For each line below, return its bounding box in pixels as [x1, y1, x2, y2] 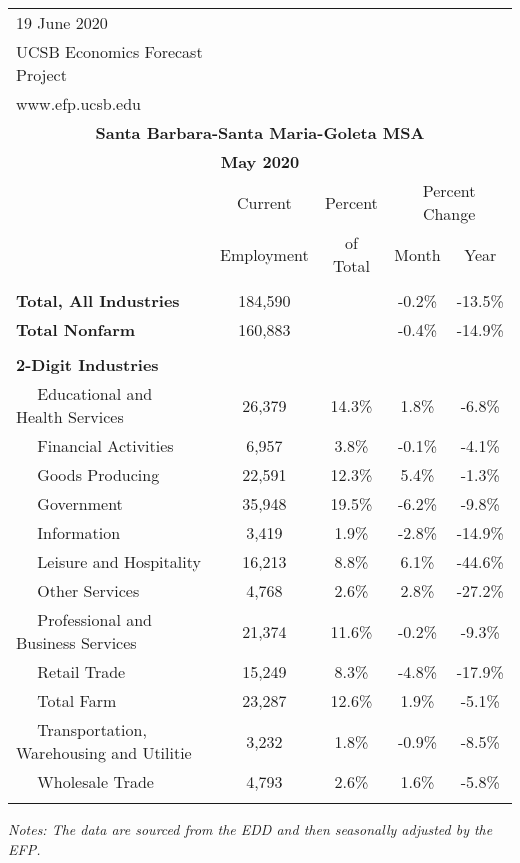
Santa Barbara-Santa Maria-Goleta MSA [95, 121, 425, 144]
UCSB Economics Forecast [16, 40, 203, 63]
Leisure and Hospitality [37, 550, 201, 573]
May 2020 [220, 150, 300, 173]
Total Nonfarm [16, 318, 136, 341]
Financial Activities [37, 434, 174, 457]
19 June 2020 [16, 11, 108, 34]
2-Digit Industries [16, 353, 159, 376]
